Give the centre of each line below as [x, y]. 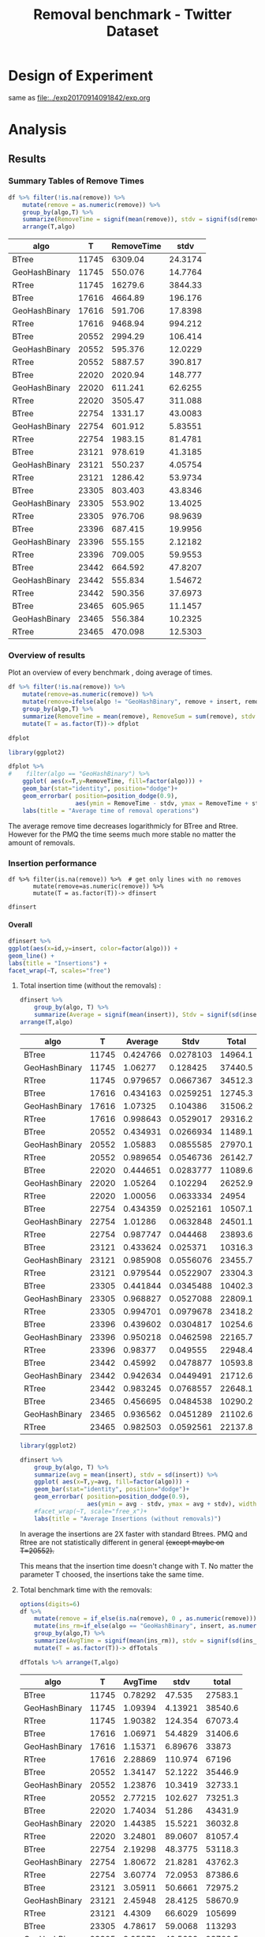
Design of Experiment [81, 76]
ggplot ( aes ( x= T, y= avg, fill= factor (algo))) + [112, 1482]
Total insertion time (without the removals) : [90, 986]
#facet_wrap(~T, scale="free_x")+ [91, 1511]
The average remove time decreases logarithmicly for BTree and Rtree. [123, 826]
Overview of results [47, 656]
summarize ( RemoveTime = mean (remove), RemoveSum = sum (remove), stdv [139, 717]
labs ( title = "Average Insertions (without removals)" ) [128, 1518]
